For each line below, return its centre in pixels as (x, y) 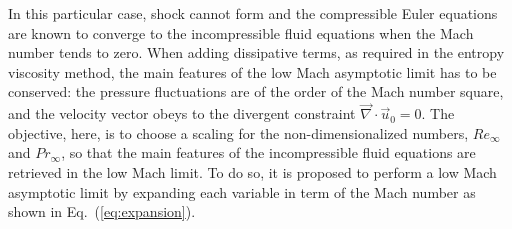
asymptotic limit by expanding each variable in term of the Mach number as (242, 191)
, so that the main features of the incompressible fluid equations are (268, 152)
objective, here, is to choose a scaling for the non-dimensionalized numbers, (238, 132)
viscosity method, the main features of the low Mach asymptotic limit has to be (252, 71)
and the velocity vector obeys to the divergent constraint (182, 113)
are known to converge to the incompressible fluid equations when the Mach (241, 32)
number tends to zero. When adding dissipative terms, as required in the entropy (256, 52)
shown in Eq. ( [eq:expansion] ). (102, 211)
